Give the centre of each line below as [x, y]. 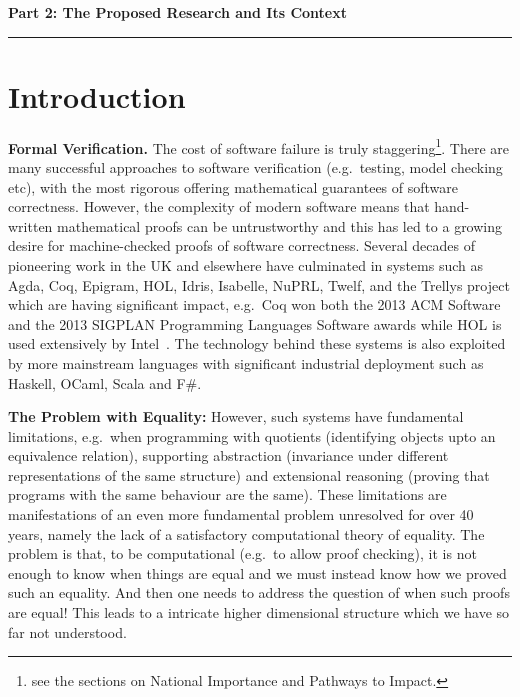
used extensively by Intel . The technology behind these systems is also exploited [257, 343]
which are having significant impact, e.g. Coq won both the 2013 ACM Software [254, 304]
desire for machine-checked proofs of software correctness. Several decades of [241, 245]
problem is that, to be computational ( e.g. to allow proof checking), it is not [242, 553]
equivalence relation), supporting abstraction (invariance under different [228, 455]
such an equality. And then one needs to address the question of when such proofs [259, 592]
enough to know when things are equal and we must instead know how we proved [257, 572]
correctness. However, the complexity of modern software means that [219, 206]
